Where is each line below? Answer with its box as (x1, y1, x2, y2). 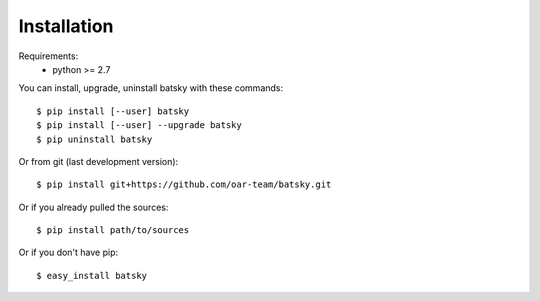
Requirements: (18, 50, 79, 62)
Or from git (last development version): (18, 155, 179, 167)
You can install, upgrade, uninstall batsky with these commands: (18, 82, 284, 94)
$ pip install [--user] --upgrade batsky (36, 120, 242, 131)
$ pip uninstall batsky (36, 133, 153, 145)
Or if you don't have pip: (18, 246, 119, 259)
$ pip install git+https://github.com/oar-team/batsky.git (36, 179, 332, 190)
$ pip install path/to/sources (36, 225, 190, 236)
